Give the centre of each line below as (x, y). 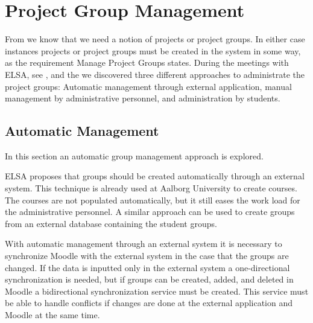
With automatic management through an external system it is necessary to (144, 244)
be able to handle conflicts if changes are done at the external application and (149, 303)
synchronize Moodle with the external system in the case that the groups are (147, 256)
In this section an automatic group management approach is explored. (134, 155)
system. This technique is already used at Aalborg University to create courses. (151, 188)
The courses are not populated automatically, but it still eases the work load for (153, 200)
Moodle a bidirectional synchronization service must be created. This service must (157, 291)
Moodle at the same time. (52, 315)
